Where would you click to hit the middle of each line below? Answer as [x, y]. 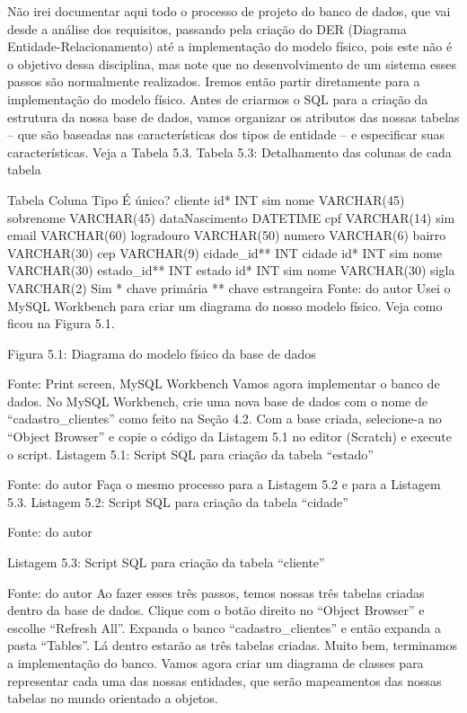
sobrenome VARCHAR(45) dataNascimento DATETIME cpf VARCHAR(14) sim [231, 217]
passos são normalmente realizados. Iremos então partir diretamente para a [214, 81]
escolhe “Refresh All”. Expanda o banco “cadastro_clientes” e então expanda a [224, 627]
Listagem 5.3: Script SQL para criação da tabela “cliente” [166, 562]
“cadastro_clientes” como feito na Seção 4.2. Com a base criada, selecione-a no [225, 419]
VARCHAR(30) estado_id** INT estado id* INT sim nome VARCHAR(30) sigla [231, 270]
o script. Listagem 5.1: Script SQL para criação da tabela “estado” [190, 454]
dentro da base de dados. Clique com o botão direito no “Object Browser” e [216, 610]
